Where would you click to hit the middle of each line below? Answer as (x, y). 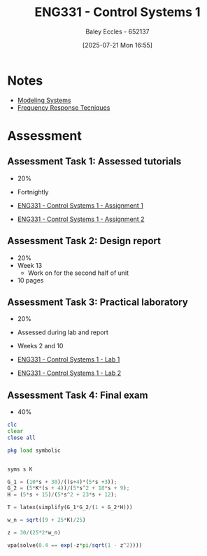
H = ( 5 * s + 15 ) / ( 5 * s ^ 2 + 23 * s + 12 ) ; (62, 495)
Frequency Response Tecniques (64, 107)
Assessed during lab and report (63, 332)
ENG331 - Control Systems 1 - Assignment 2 (81, 219)
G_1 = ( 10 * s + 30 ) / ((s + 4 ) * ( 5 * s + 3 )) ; (62, 482)
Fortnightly (33, 192)
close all (22, 438)
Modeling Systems (44, 100)
